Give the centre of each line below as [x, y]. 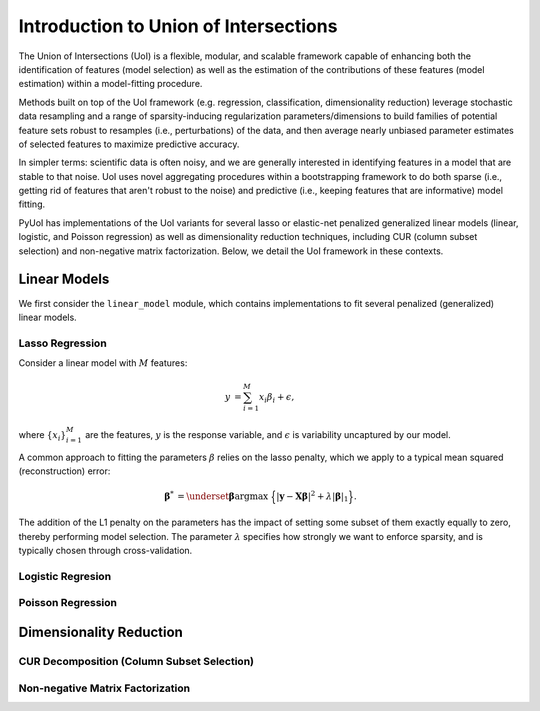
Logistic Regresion [65, 576]
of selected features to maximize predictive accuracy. [129, 144]
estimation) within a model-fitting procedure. [110, 84]
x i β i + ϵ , [276, 398]
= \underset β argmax [222, 496]
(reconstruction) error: [64, 471]
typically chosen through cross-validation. [105, 551]
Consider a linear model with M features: [103, 363]
